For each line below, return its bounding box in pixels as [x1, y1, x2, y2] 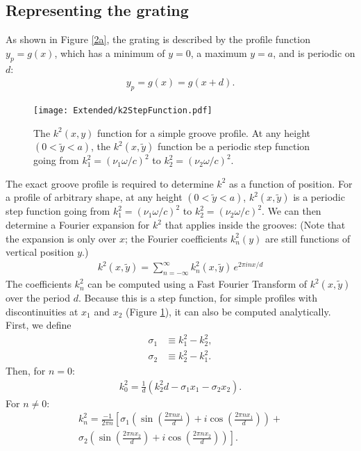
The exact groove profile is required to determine [6, 176, 214, 190]
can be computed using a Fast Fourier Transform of [87, 277, 308, 291]
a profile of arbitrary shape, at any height [6, 190, 183, 204]
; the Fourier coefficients [124, 231, 228, 245]
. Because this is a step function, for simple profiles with [78, 290, 318, 305]
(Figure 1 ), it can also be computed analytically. [126, 304, 331, 318]
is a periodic [293, 190, 345, 204]
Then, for [6, 363, 46, 377]
